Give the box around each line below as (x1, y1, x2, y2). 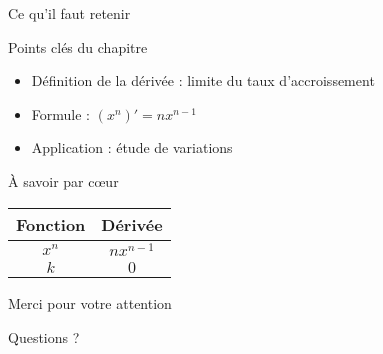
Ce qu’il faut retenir (8, 3, 131, 23)
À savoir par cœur (8, 170, 119, 191)
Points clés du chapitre (8, 36, 148, 57)
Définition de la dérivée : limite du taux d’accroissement (31, 70, 375, 91)
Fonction (16, 212, 86, 236)
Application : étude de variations (31, 137, 233, 158)
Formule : (31, 103, 90, 124)
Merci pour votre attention (8, 293, 172, 314)
